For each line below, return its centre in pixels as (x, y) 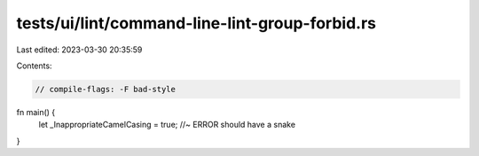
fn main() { (36, 112)
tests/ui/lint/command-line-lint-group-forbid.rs (196, 23)
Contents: (34, 66)
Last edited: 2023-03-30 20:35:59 (79, 50)
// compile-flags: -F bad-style (106, 89)
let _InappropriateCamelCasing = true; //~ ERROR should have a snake (167, 125)
